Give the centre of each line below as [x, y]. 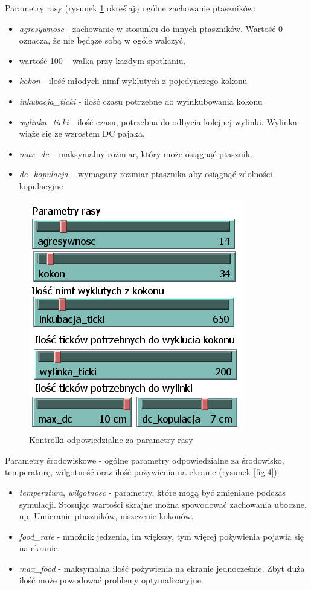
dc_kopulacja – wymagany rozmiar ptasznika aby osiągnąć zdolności [146, 174]
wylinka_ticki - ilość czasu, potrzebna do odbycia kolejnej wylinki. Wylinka [158, 121]
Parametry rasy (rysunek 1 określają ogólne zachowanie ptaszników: [130, 8]
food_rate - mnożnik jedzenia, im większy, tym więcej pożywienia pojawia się [162, 536]
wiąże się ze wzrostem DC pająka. [82, 133]
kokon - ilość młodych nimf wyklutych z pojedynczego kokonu [133, 81]
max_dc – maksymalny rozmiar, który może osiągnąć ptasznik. [136, 153]
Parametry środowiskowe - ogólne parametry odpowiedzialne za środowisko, [145, 460]
